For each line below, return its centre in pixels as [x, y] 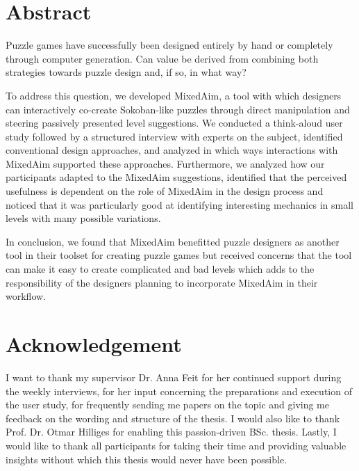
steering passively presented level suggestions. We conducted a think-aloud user [174, 123]
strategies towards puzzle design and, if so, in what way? [126, 72]
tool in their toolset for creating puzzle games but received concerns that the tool [179, 255]
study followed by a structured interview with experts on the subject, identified [174, 136]
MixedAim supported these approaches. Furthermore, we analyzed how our [165, 163]
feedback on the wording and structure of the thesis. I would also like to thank [173, 418]
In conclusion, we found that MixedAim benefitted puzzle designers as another [173, 241]
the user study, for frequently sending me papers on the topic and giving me [167, 405]
